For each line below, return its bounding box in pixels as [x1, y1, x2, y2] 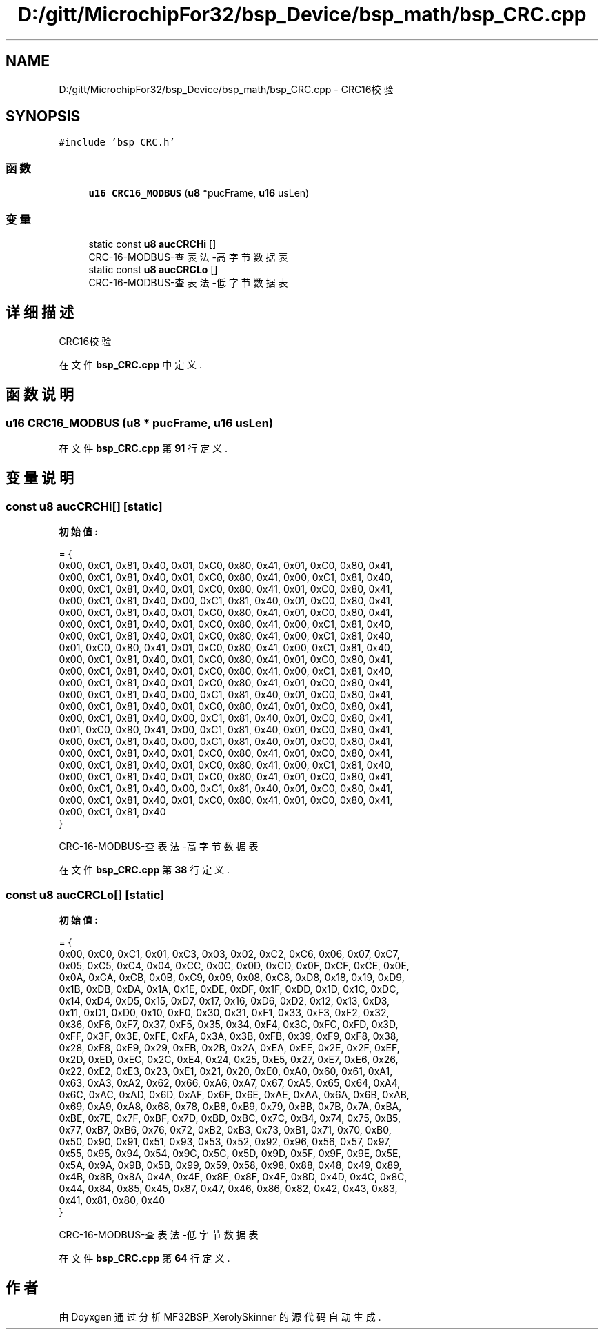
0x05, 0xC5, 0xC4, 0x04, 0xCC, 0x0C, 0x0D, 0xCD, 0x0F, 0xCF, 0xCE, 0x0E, [59, 959, 410, 971]
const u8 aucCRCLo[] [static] [6, 887, 165, 902]
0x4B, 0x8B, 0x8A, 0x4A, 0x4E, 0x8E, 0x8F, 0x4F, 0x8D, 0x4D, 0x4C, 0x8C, [59, 1170, 407, 1183]
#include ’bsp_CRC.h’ [59, 137, 175, 148]
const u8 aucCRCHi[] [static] [6, 499, 163, 513]
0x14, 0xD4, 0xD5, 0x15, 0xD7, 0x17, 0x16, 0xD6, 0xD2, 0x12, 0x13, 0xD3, [59, 994, 390, 1007]
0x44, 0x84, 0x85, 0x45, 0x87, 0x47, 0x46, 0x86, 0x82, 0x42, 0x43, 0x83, [59, 1182, 398, 1194]
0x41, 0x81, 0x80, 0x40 [59, 1194, 165, 1206]
